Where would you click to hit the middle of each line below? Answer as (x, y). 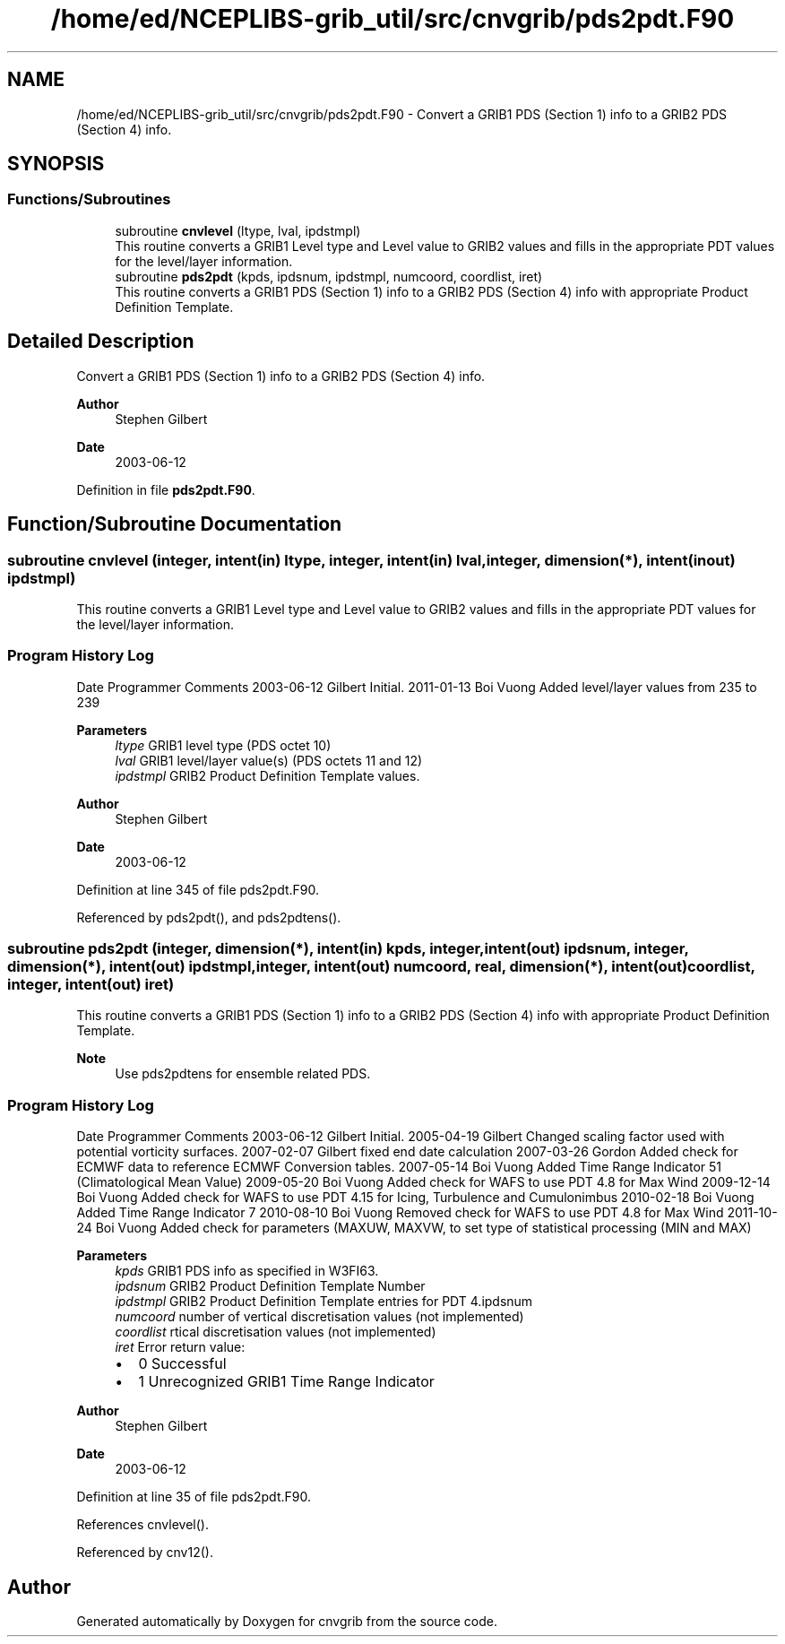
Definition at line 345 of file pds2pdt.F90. (198, 889)
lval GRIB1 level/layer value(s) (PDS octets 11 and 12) (269, 760)
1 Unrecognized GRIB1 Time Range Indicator (286, 1382)
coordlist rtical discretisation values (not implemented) (276, 1332)
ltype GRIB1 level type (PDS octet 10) (223, 745)
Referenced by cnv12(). (145, 1553)
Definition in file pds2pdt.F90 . (166, 489)
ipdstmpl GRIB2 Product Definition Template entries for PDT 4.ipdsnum (324, 1302)
